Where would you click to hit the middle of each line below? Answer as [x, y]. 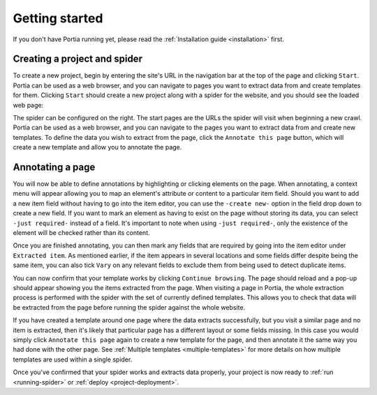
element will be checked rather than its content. [81, 233]
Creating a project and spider [78, 59]
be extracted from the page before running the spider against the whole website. [129, 307]
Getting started [58, 18]
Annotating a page [54, 167]
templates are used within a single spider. [73, 359]
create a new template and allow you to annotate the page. [97, 148]
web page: [28, 105]
